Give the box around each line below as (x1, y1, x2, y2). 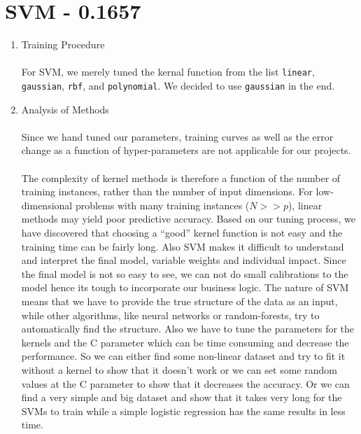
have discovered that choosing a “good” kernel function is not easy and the (21, 225, 343, 239)
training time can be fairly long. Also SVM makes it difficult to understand (21, 239, 344, 253)
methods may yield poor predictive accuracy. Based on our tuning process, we (21, 211, 355, 226)
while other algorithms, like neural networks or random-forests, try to (21, 307, 320, 322)
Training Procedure (21, 37, 105, 52)
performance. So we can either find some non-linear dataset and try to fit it (21, 349, 346, 363)
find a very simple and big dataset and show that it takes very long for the (21, 390, 342, 405)
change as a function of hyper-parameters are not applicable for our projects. (21, 143, 351, 157)
